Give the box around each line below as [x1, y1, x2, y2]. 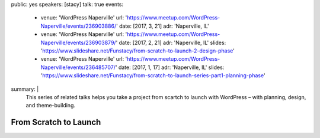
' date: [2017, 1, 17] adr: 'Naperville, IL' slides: [115, 64, 225, 71]
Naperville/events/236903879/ [40, 39, 116, 46]
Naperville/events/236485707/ [40, 64, 116, 71]
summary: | [11, 86, 39, 93]
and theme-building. [25, 102, 76, 109]
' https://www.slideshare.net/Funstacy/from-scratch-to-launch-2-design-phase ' [40, 47, 235, 54]
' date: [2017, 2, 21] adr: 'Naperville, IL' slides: [116, 39, 226, 46]
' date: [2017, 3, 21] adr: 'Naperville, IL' [116, 22, 210, 29]
